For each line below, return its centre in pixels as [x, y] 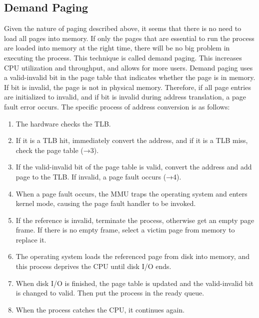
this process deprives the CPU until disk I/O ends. [93, 266]
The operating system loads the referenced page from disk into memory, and [132, 256]
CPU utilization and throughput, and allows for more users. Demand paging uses [128, 67]
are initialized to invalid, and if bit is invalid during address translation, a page [125, 97]
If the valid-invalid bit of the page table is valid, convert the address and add [134, 167]
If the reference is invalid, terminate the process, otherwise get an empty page [135, 220]
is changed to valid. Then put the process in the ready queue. [110, 293]
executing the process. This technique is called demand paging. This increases [123, 57]
